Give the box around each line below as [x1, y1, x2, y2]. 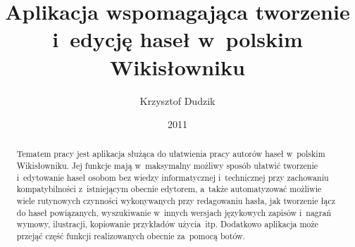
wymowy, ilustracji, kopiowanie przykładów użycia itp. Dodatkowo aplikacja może [16, 218, 318, 230]
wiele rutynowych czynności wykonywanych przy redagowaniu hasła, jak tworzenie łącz [16, 195, 335, 207]
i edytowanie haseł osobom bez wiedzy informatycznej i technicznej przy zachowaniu [16, 171, 329, 183]
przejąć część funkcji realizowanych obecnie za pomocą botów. [16, 230, 245, 242]
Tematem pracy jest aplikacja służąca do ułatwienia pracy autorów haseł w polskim [16, 148, 325, 160]
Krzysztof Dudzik [139, 93, 216, 108]
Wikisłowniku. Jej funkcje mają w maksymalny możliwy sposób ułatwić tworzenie [16, 160, 318, 172]
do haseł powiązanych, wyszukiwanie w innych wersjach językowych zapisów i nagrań [16, 206, 332, 218]
